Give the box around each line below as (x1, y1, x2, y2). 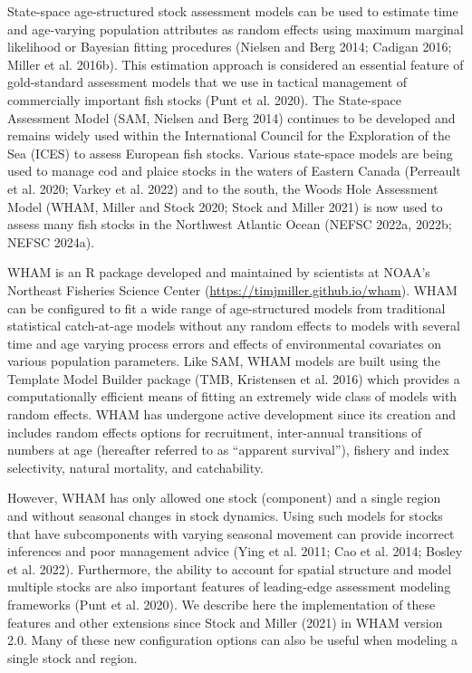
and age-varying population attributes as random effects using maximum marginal (7, 19, 464, 38)
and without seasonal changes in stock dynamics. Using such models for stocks (7, 506, 443, 525)
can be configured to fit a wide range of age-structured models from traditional (7, 298, 446, 317)
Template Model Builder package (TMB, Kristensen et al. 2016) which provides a (7, 369, 460, 388)
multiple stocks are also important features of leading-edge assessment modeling (7, 577, 451, 596)
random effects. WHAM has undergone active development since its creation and (7, 405, 457, 424)
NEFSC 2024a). (7, 232, 95, 251)
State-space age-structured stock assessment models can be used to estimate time (7, 2, 458, 20)
